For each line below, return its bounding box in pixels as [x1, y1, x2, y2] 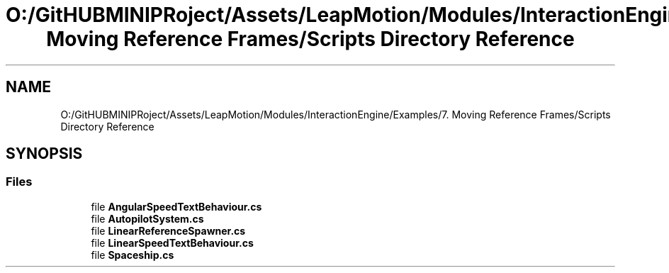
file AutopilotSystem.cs [91, 212, 204, 225]
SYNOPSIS [6, 145, 83, 163]
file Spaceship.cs [91, 248, 174, 261]
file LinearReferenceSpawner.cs [91, 224, 246, 237]
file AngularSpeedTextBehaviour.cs [91, 200, 262, 213]
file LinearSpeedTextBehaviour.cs [91, 236, 254, 249]
